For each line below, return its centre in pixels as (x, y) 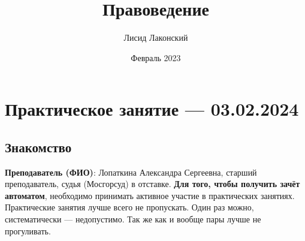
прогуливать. (28, 231)
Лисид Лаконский (156, 37)
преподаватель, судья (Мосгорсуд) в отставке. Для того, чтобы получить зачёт (152, 184)
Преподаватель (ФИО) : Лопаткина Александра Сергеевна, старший (131, 172)
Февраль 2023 (156, 57)
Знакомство (38, 147)
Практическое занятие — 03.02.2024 (152, 109)
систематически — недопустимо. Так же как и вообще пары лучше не (133, 219)
